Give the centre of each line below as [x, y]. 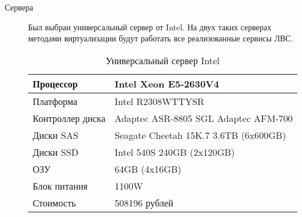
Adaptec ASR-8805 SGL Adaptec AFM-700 [204, 118]
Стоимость [54, 202]
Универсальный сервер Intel [163, 60]
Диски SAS [56, 135]
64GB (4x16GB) [148, 169]
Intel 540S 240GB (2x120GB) [175, 152]
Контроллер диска [69, 118]
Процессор [55, 83]
